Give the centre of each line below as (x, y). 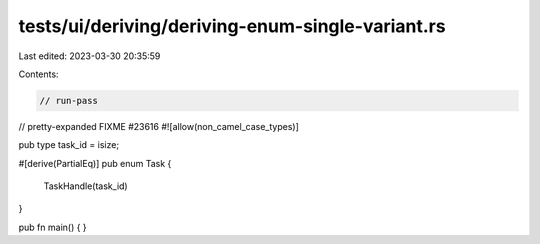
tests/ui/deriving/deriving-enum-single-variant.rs (232, 26)
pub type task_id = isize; (69, 145)
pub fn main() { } (52, 227)
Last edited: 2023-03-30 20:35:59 (89, 56)
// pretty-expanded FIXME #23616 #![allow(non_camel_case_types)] (159, 126)
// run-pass (69, 100)
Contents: (38, 74)
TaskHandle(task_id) (86, 186)
